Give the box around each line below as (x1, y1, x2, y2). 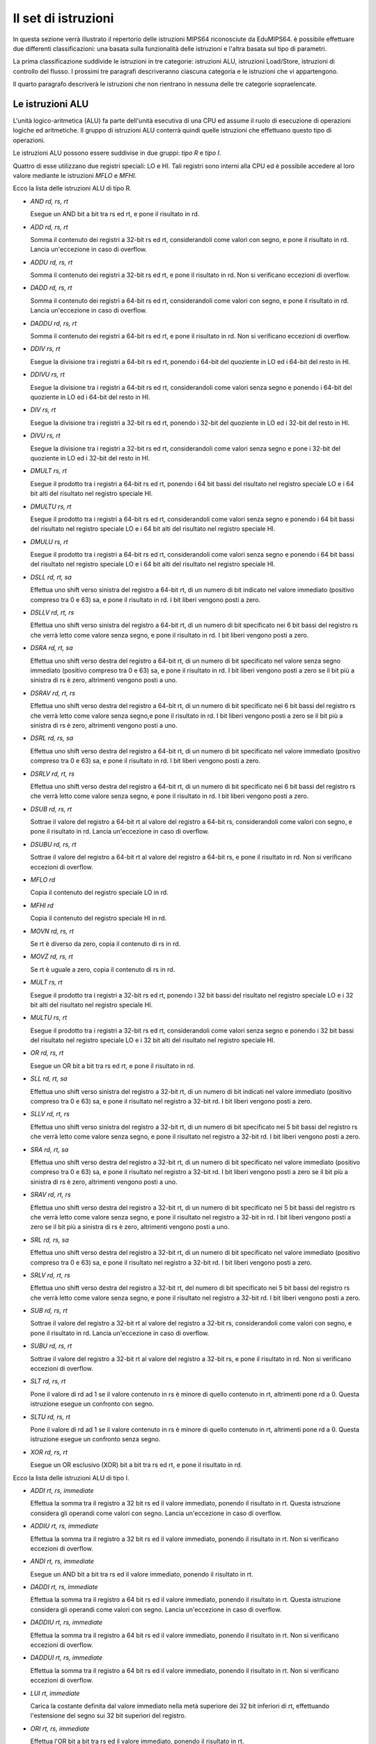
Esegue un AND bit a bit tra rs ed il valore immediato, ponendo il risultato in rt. (30, 1570, 253, 1578)
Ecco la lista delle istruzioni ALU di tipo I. (13, 1473, 130, 1482)
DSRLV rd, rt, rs (30, 769, 75, 778)
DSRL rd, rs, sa (30, 734, 74, 742)
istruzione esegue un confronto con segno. (30, 1399, 155, 1408)
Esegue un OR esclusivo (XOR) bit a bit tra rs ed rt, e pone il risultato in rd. (30, 1461, 243, 1469)
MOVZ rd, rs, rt (30, 952, 73, 961)
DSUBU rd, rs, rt (30, 840, 77, 848)
